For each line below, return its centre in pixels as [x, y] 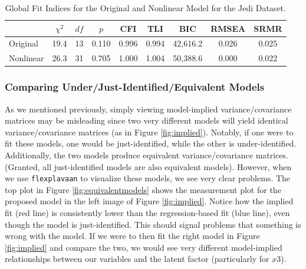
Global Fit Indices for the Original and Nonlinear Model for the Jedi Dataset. [145, 8]
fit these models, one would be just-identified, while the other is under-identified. [151, 143]
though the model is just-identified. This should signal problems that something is [153, 224]
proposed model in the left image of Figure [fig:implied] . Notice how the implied [149, 201]
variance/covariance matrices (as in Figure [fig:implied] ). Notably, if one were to [149, 132]
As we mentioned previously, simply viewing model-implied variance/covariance [148, 109]
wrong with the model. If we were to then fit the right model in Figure [132, 236]
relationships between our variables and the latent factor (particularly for [137, 259]
